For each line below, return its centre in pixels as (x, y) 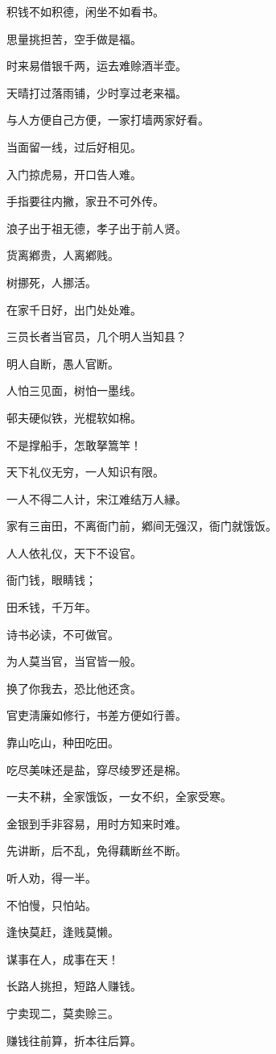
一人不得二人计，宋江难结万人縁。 (97, 498)
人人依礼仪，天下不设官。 (74, 552)
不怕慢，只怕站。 (51, 905)
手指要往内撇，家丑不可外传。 (85, 201)
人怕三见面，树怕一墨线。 (74, 390)
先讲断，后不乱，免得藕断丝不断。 (97, 851)
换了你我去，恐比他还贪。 (74, 688)
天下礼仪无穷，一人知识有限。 (85, 472)
